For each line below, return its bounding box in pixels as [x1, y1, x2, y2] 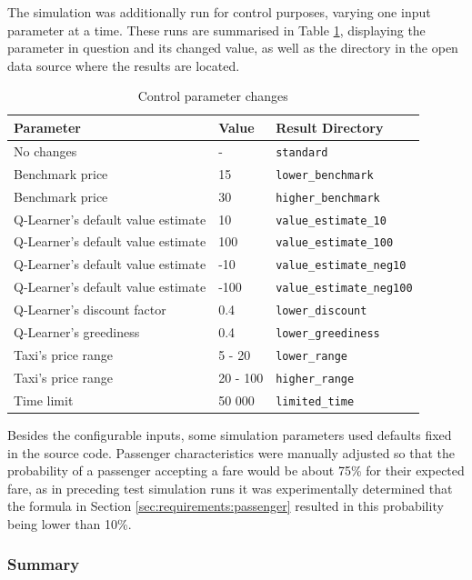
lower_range [276, 349, 347, 363]
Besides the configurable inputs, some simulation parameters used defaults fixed [7, 425, 452, 444]
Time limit [14, 390, 74, 409]
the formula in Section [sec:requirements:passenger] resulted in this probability [7, 496, 444, 515]
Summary [7, 553, 80, 575]
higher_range [276, 372, 355, 385]
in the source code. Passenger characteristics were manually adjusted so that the [7, 443, 456, 462]
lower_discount [276, 305, 367, 318]
